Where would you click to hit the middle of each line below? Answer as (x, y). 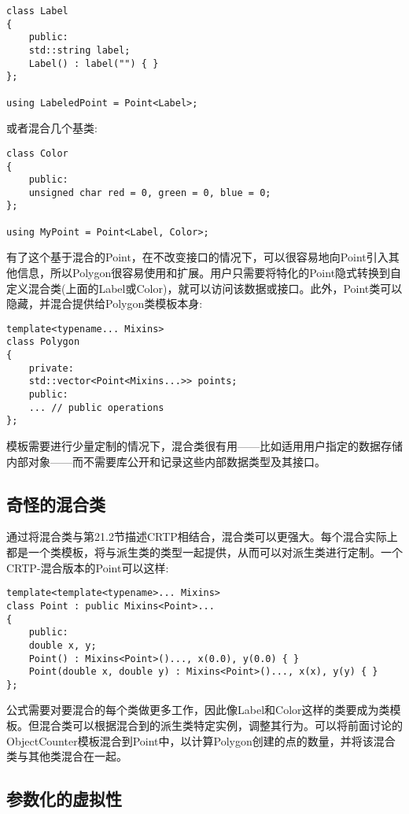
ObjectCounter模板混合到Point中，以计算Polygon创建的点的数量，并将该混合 (201, 740)
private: (51, 368)
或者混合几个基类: (52, 128)
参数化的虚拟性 (64, 799)
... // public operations (96, 407)
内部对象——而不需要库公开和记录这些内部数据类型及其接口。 (166, 461)
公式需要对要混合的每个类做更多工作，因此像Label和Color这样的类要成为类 (198, 710)
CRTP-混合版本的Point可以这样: (88, 567)
